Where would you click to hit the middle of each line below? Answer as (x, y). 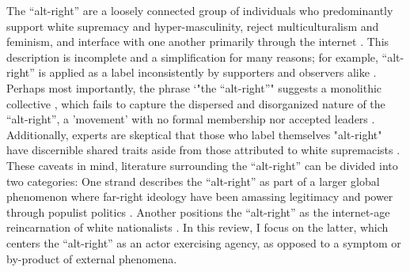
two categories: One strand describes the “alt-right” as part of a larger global (193, 181)
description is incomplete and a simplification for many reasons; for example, (192, 57)
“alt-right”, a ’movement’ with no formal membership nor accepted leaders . (191, 119)
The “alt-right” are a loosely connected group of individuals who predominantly (200, 10)
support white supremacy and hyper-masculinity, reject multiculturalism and (193, 26)
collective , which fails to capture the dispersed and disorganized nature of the (196, 103)
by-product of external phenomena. (92, 258)
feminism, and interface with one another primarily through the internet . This (198, 42)
